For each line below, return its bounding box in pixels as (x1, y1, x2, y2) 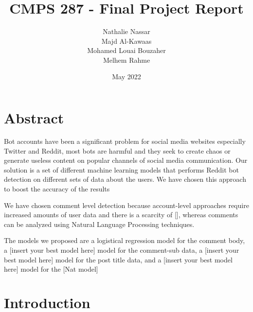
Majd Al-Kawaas (101, 35, 152, 46)
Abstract (4, 108, 64, 128)
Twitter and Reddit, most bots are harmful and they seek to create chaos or (4, 145, 231, 156)
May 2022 (112, 71, 141, 81)
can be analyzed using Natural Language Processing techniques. (4, 219, 195, 229)
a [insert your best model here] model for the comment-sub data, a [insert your (4, 244, 239, 255)
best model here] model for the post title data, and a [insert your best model (4, 254, 233, 264)
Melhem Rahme (103, 54, 150, 65)
